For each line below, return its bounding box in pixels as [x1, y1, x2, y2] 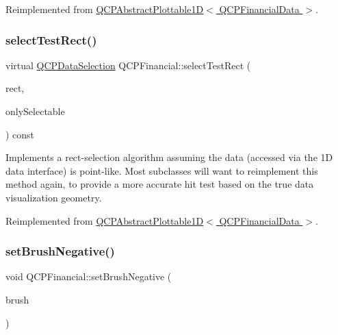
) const [5, 127, 35, 141]
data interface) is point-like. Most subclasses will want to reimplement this [5, 163, 318, 177]
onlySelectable [5, 104, 65, 118]
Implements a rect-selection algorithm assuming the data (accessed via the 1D [5, 150, 333, 164]
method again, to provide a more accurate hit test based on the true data [5, 177, 314, 191]
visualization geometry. [5, 190, 102, 204]
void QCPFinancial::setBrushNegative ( [5, 269, 172, 284]
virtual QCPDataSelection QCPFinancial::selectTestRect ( [5, 58, 251, 72]
